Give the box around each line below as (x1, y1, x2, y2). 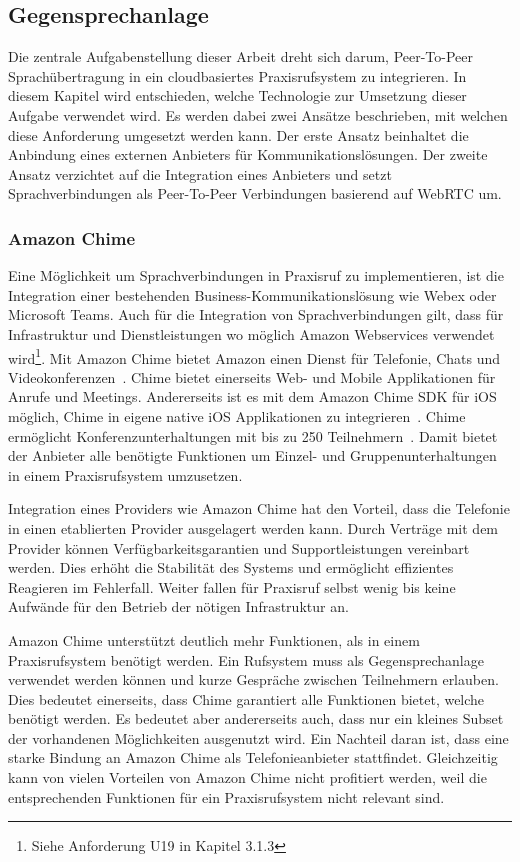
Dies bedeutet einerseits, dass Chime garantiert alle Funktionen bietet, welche (8, 688, 485, 709)
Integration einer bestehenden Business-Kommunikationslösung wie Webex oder (8, 284, 497, 305)
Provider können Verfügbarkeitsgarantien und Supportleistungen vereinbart (8, 537, 470, 558)
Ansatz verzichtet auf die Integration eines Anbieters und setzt (8, 163, 392, 184)
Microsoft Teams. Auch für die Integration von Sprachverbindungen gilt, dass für (8, 304, 504, 325)
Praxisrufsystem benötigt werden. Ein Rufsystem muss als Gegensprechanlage (8, 649, 484, 670)
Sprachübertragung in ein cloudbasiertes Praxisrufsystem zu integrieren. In (8, 65, 467, 86)
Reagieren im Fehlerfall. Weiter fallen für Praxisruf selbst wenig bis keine (8, 576, 456, 597)
